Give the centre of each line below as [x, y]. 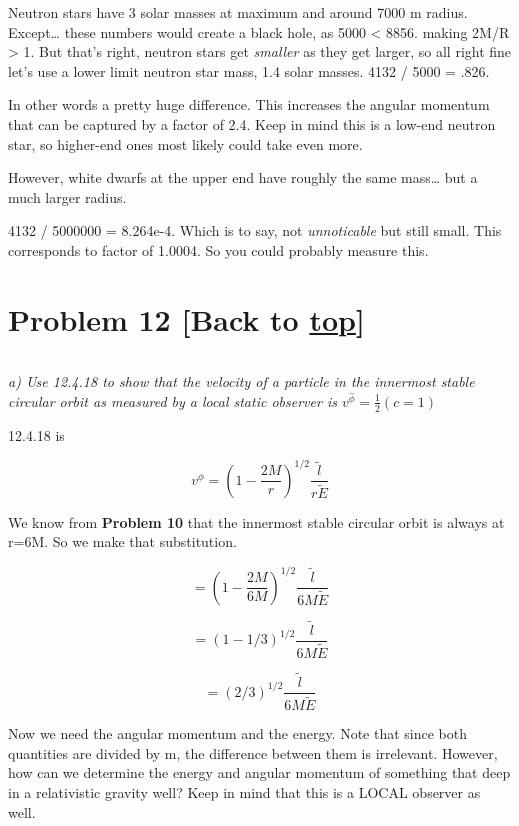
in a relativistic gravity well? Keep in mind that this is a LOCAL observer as [244, 791]
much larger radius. [67, 196]
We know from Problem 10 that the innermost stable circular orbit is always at [256, 521]
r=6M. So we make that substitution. [122, 541]
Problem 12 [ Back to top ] [186, 318]
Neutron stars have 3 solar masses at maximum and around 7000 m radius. [238, 12]
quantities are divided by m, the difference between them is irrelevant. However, [253, 752]
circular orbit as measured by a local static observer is [172, 400]
